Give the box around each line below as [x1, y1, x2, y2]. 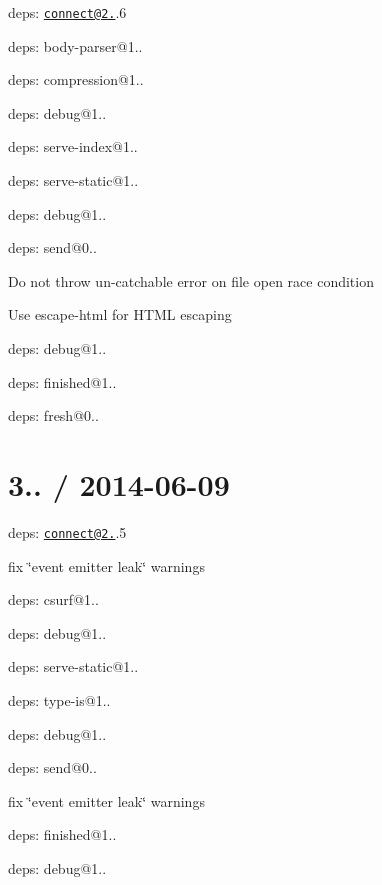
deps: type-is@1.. [8, 689, 111, 710]
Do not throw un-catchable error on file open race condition [8, 270, 374, 291]
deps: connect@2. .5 [8, 521, 127, 542]
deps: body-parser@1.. [8, 35, 143, 56]
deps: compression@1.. [8, 69, 144, 90]
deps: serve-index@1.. [8, 136, 138, 157]
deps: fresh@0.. [8, 405, 99, 426]
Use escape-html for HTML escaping [8, 304, 232, 325]
